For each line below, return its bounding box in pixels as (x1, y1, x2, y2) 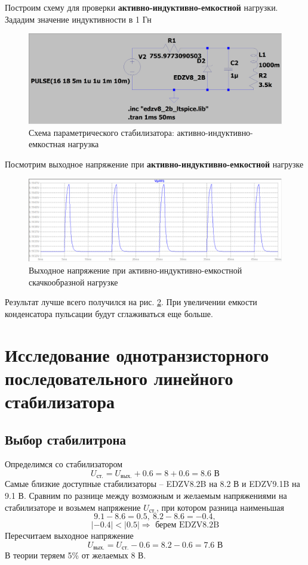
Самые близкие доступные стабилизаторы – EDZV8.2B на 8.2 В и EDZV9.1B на (5, 477, 300, 490)
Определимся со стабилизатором (5, 458, 123, 470)
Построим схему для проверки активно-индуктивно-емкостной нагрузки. (5, 1, 278, 13)
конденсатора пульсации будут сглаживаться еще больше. (5, 307, 213, 319)
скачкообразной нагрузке (29, 275, 118, 288)
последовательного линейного (5, 365, 233, 390)
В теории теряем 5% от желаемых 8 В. (5, 549, 146, 561)
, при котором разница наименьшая (156, 501, 284, 513)
